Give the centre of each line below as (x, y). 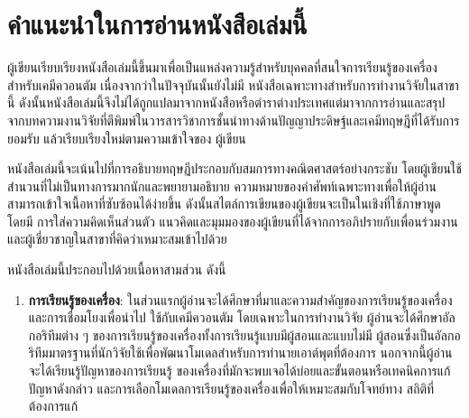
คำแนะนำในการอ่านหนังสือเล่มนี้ (157, 24)
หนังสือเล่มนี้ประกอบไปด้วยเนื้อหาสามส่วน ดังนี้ (117, 269)
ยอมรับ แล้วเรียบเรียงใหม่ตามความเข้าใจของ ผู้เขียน (127, 138)
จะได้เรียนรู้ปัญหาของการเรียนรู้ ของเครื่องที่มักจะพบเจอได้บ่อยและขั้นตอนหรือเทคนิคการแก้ (239, 371)
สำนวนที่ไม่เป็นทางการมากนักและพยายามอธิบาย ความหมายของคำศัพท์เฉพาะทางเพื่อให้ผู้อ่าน (222, 186)
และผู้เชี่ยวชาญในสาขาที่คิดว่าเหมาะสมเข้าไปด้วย (117, 239)
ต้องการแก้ (53, 406)
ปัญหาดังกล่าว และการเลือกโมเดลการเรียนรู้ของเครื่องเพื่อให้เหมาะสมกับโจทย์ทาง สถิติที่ (231, 388)
